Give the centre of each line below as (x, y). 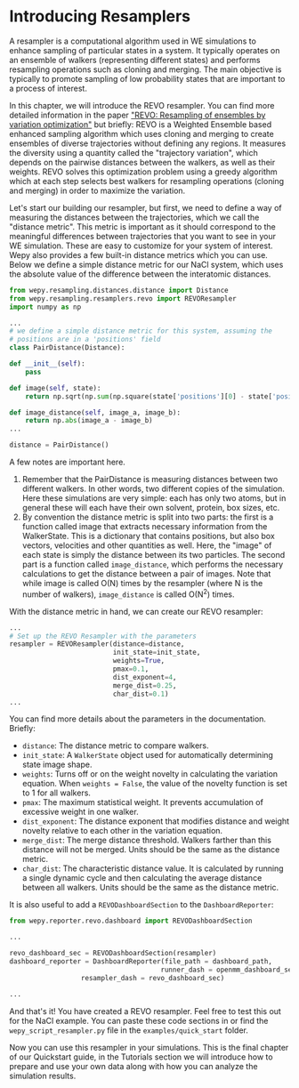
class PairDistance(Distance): (67, 348)
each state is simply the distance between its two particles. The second (154, 555)
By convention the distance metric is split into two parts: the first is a (148, 517)
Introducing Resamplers (100, 16)
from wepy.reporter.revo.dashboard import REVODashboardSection (131, 921)
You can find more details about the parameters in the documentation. (138, 719)
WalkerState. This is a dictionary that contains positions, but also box (149, 536)
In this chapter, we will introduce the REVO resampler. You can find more (142, 105)
